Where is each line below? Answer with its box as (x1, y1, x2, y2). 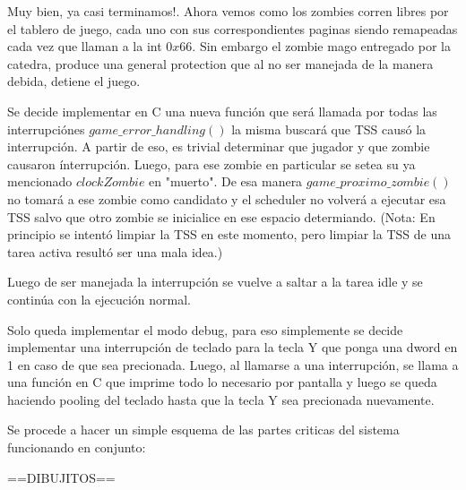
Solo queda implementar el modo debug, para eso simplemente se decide (7, 320, 403, 339)
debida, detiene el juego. (7, 72, 141, 90)
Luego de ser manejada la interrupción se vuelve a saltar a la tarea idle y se (7, 272, 423, 291)
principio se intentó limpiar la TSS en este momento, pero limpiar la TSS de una (7, 225, 451, 244)
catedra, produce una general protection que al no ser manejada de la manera (7, 54, 434, 73)
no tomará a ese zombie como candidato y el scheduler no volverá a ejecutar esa (7, 189, 446, 208)
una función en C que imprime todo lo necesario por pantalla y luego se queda (7, 373, 437, 391)
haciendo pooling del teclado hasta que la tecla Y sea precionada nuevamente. (7, 390, 435, 408)
